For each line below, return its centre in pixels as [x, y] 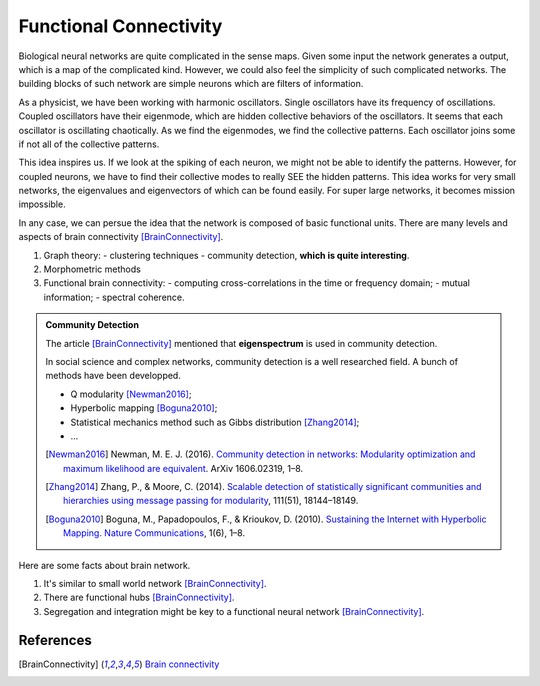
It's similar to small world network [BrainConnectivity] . [155, 584]
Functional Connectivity [120, 26]
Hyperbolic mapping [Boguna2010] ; [144, 408]
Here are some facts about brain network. [104, 565]
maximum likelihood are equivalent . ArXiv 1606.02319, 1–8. [183, 468]
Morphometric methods [92, 269]
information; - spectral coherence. [114, 297]
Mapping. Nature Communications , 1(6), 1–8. [154, 533]
